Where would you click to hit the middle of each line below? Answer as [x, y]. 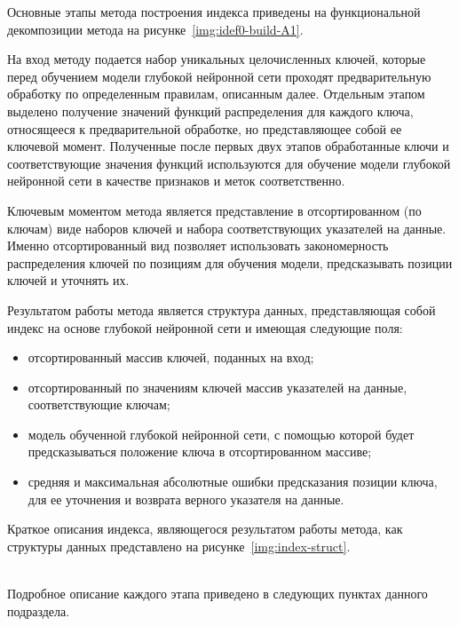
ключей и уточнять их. [68, 280]
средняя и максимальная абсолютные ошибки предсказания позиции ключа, [233, 482]
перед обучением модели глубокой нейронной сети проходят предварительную [219, 76]
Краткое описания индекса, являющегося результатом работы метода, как [205, 529]
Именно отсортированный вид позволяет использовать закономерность [198, 246]
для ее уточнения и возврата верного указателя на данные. [186, 499]
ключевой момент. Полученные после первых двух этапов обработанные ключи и [228, 146]
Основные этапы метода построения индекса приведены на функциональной [214, 12]
